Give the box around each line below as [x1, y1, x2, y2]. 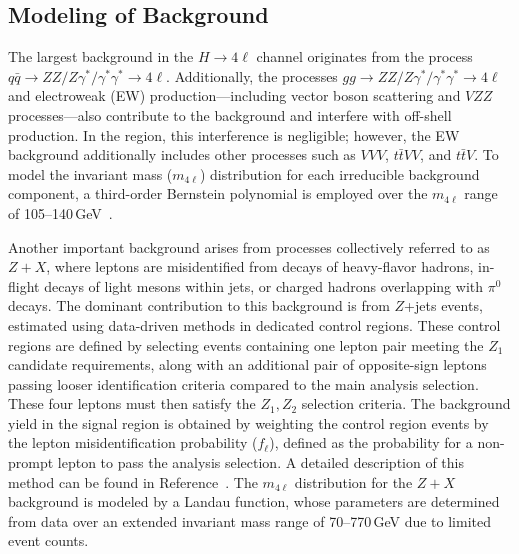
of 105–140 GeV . [8, 202, 113, 223]
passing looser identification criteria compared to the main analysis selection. [8, 373, 479, 394]
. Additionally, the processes [166, 65, 338, 86]
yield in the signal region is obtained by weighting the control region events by [8, 412, 489, 433]
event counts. [8, 530, 89, 551]
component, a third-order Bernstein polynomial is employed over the [8, 183, 428, 204]
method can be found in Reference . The [8, 471, 258, 492]
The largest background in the [8, 46, 194, 67]
